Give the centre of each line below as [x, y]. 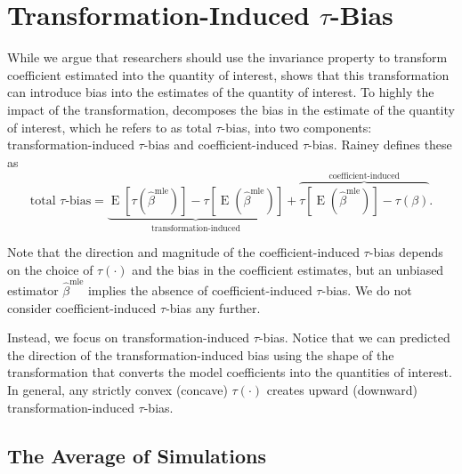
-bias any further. [213, 307]
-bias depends [406, 252]
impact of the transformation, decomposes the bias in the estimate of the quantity [231, 109]
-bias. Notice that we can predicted [354, 337]
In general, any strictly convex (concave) [118, 390]
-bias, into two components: [296, 127]
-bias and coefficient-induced [221, 145]
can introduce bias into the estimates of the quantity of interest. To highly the [221, 92]
